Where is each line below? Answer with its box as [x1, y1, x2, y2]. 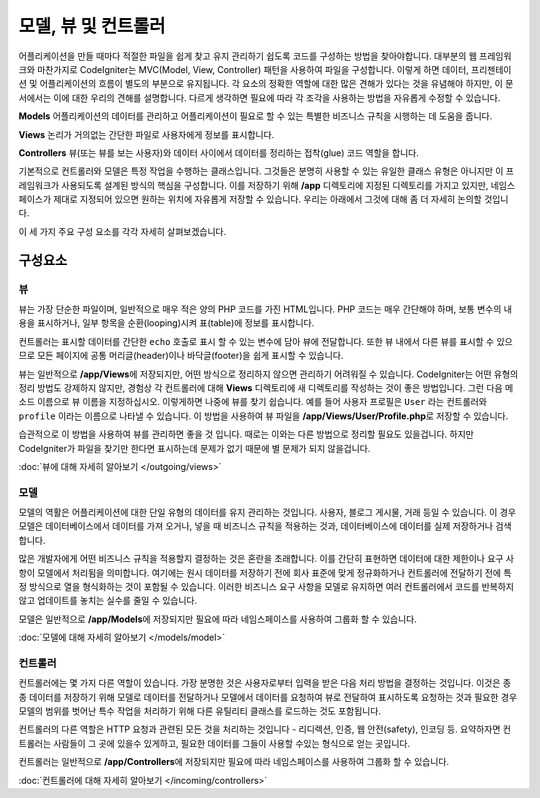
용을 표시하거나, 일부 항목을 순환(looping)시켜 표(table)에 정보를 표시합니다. [18, 317, 315, 329]
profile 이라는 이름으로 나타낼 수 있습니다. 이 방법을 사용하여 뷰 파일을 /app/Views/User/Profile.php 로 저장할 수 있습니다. [18, 410, 509, 422]
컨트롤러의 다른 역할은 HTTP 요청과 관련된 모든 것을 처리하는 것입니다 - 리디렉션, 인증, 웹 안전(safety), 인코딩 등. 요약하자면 [18, 723, 501, 735]
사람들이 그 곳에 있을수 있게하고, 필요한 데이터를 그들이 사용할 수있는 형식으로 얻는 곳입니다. [53, 737, 410, 749]
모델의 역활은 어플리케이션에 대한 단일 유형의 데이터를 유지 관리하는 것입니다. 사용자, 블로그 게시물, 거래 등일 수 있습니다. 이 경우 [18, 506, 517, 519]
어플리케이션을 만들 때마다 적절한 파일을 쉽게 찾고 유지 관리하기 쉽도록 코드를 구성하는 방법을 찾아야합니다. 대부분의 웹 [18, 50, 477, 62]
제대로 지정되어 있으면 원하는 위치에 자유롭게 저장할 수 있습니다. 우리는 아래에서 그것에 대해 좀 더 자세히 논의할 [53, 193, 482, 205]
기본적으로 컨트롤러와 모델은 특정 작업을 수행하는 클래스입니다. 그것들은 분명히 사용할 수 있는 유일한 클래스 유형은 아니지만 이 [18, 165, 504, 177]
